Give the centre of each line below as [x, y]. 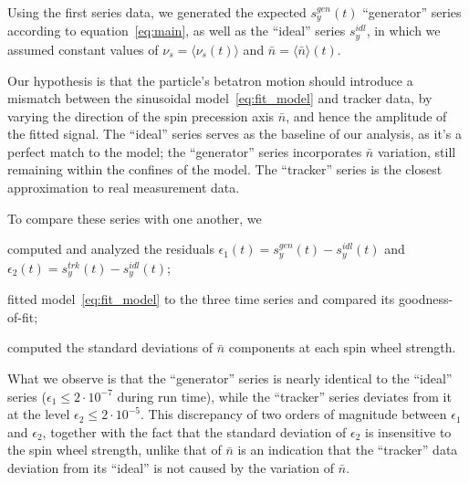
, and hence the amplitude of [366, 115]
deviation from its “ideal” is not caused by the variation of [171, 467]
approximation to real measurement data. [124, 188]
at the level [39, 414]
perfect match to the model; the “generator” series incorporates [185, 151]
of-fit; [23, 316]
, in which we [403, 31]
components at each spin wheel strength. [342, 347]
